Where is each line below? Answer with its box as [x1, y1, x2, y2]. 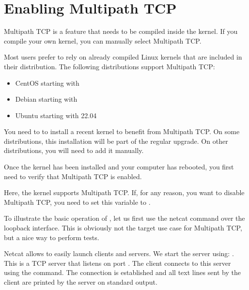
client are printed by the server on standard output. [4, 277, 157, 287]
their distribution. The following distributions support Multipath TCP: [4, 61, 215, 71]
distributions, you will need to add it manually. [4, 145, 144, 155]
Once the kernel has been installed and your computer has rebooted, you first [4, 162, 234, 172]
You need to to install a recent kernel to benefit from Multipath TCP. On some [4, 126, 240, 137]
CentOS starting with [15, 77, 79, 88]
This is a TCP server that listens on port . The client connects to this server [4, 258, 231, 268]
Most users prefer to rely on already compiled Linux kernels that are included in [4, 52, 242, 62]
